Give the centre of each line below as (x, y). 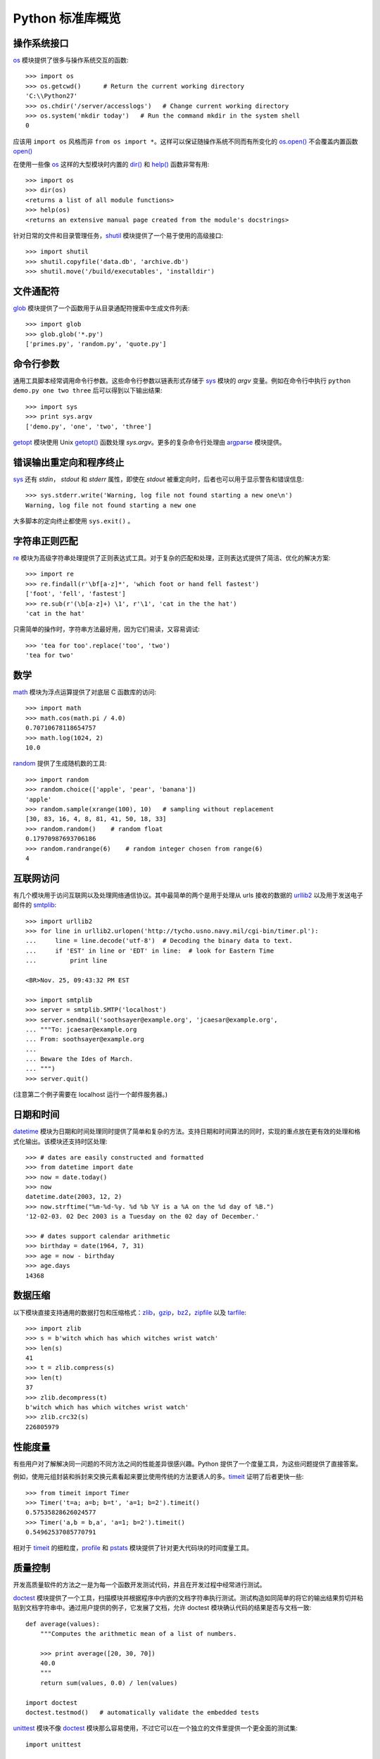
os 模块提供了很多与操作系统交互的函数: (71, 61)
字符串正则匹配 (45, 541)
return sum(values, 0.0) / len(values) (109, 1683)
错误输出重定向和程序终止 (69, 462)
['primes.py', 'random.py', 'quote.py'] (96, 344)
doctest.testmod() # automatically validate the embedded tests (142, 1713)
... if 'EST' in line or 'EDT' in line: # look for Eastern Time (150, 951)
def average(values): (63, 1624)
